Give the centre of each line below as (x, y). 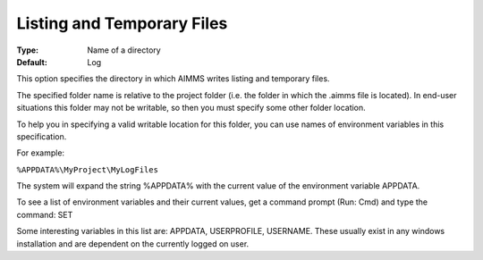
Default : (32, 62)
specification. (42, 136)
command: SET (45, 214)
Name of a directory (124, 50)
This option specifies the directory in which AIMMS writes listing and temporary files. (173, 79)
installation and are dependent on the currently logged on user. (133, 243)
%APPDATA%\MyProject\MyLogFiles (87, 169)
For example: (41, 153)
